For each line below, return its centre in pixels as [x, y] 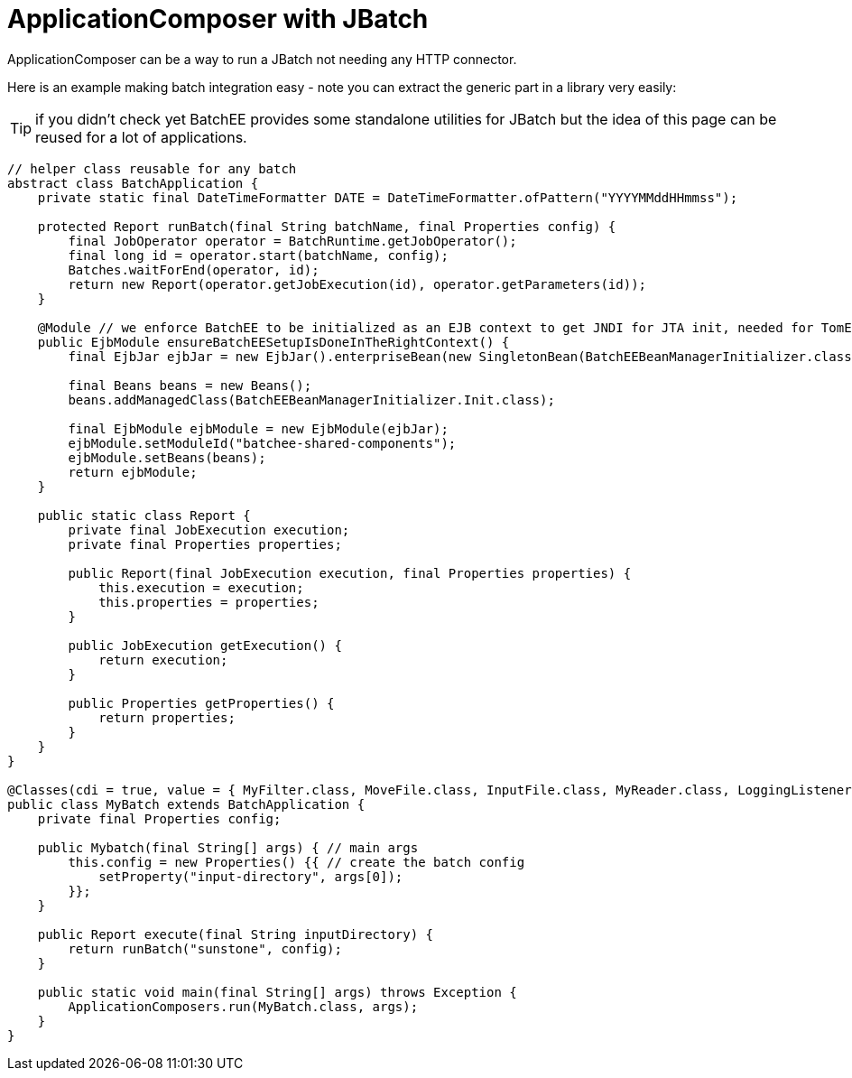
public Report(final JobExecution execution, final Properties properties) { [350, 573]
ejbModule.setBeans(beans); [167, 457]
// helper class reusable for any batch [152, 168]
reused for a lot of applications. [141, 137]
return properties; [167, 717]
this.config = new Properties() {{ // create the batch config [296, 862]
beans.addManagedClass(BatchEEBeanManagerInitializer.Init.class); [311, 400]
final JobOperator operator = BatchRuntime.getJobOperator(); [292, 241]
